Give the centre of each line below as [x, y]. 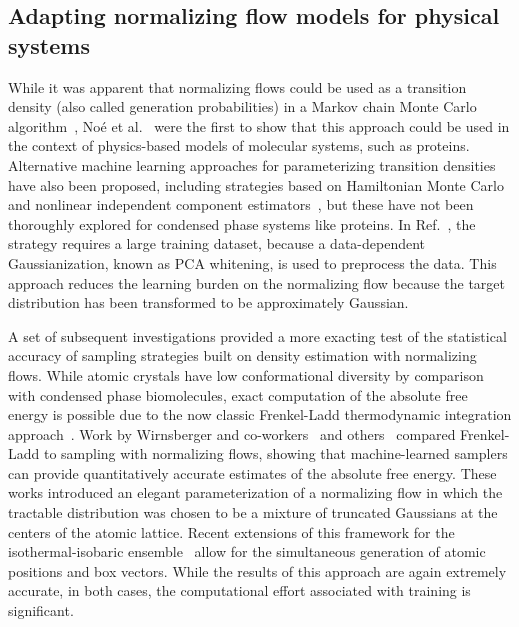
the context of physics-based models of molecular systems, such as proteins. [239, 145]
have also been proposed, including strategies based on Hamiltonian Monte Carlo [256, 184]
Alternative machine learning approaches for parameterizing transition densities [252, 164]
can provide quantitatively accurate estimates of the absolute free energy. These [252, 472]
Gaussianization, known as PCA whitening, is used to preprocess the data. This [252, 262]
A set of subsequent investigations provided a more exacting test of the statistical [257, 335]
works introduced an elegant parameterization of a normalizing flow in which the [255, 492]
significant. [41, 610]
